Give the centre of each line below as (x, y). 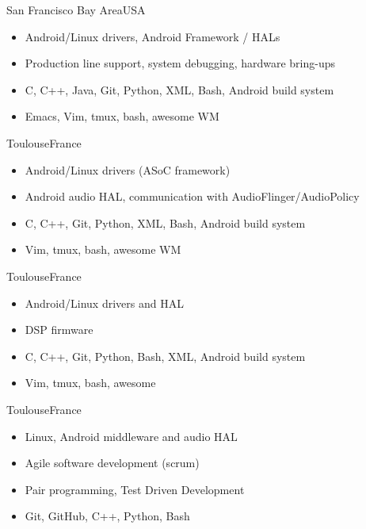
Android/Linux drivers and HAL (104, 303)
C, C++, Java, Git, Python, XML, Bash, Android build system (179, 89)
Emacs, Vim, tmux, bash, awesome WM (122, 116)
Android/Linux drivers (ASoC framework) (128, 169)
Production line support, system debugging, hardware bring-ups (180, 63)
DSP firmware (59, 330)
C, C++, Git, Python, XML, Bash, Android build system (165, 222)
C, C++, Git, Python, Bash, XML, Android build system (165, 356)
